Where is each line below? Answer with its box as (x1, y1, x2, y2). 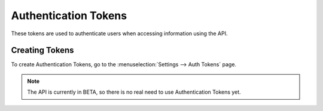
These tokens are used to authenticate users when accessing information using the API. (11, 30, 228, 37)
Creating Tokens (11, 45, 74, 55)
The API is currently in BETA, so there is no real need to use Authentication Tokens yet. (27, 88, 242, 95)
